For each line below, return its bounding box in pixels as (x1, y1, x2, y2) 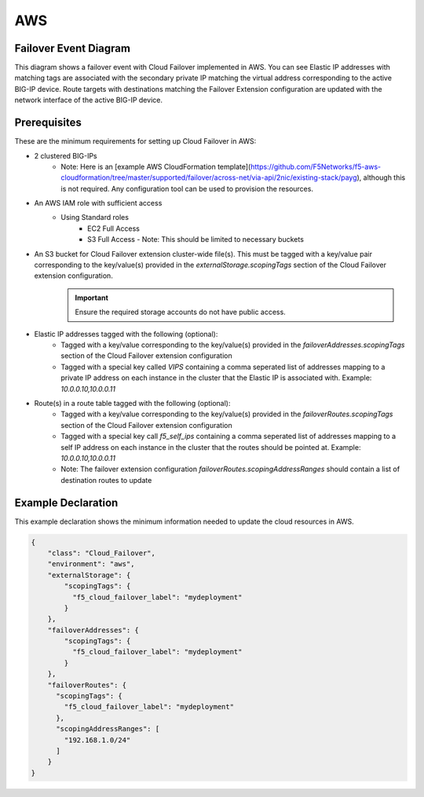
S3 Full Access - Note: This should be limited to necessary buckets (87, 235, 304, 244)
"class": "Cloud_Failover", (47, 548, 156, 558)
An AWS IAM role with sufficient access (34, 199, 163, 208)
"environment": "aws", (47, 560, 135, 569)
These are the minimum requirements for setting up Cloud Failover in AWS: (14, 137, 257, 146)
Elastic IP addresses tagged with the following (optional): (34, 329, 218, 338)
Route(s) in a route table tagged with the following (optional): (34, 398, 231, 408)
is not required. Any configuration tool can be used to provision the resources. (60, 184, 314, 193)
